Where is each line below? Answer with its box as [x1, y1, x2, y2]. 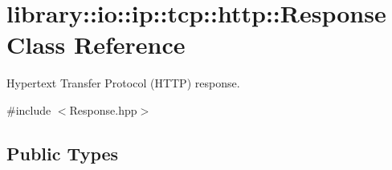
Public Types [6, 140, 119, 165]
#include [6, 101, 51, 118]
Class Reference [6, 28, 186, 61]
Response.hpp [69, 101, 137, 118]
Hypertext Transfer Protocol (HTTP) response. [6, 75, 240, 91]
